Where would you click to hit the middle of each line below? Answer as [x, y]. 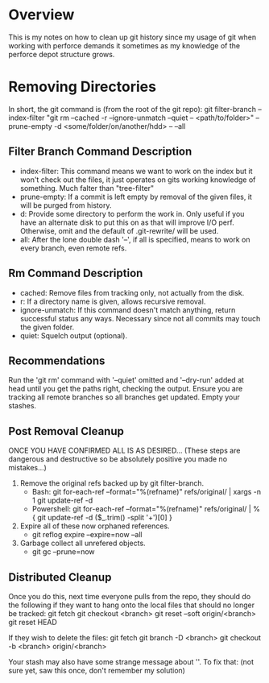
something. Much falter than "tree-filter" [87, 188]
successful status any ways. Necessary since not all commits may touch [140, 318]
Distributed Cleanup [60, 577]
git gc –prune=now [63, 552]
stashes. [23, 406]
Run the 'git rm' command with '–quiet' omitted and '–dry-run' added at [126, 380]
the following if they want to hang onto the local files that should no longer [132, 605]
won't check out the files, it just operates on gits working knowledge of [138, 180]
